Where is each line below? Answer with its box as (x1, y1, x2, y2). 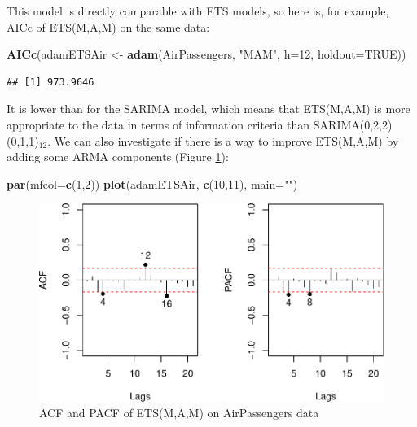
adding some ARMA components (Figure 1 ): (7, 148, 229, 165)
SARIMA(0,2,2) (313, 115, 393, 133)
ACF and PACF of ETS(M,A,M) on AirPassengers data (39, 404, 319, 421)
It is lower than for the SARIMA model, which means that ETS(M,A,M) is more (7, 100, 410, 117)
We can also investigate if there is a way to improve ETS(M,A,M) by (54, 132, 399, 149)
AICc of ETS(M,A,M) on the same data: (7, 18, 210, 35)
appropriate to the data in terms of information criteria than (7, 115, 310, 133)
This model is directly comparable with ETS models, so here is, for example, (7, 2, 389, 19)
